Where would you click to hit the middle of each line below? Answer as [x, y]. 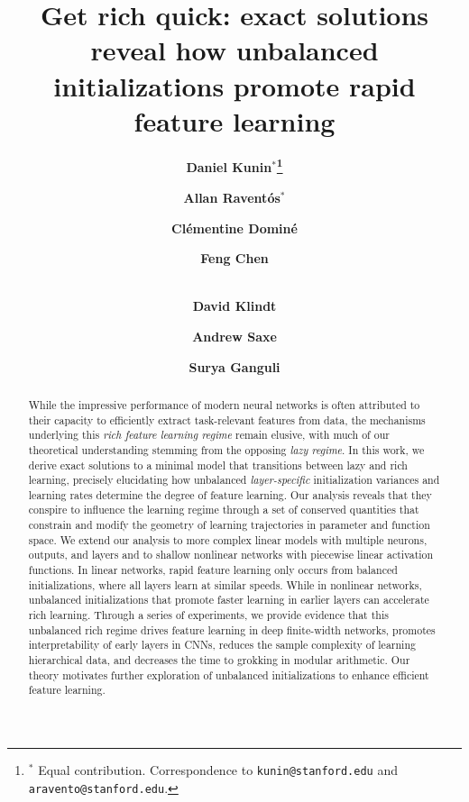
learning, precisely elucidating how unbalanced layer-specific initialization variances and [234, 480]
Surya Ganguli [234, 366]
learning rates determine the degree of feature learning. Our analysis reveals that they [230, 494]
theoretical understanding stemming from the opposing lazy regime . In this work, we [226, 449]
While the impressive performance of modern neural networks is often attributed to [224, 404]
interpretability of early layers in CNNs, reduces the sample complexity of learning [222, 645]
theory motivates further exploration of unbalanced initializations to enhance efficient [229, 674]
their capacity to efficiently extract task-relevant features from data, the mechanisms [227, 419]
